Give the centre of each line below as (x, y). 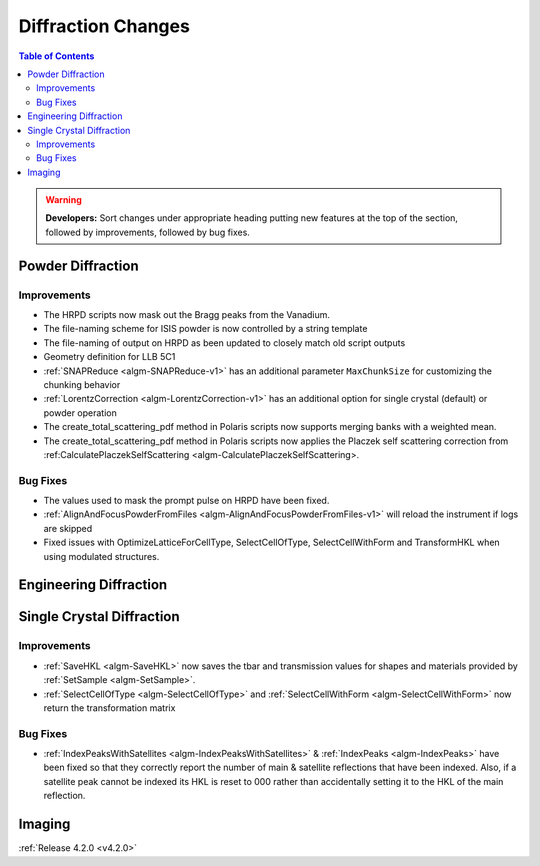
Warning (63, 200)
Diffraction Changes (104, 26)
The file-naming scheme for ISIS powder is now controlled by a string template (205, 329)
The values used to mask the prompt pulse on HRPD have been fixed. (186, 501)
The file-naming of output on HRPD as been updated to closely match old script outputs (224, 342)
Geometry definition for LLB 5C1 (109, 357)
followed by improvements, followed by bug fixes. (147, 232)
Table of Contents (56, 56)
